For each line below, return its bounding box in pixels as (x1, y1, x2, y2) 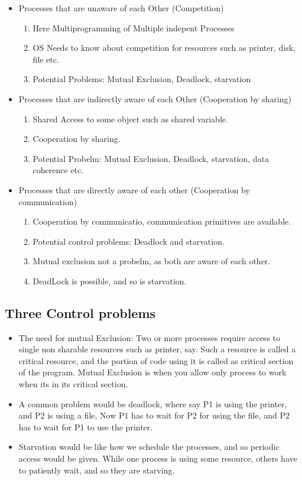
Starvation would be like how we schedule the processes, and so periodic (18, 440, 280, 453)
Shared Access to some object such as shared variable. (33, 112, 228, 125)
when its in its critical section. (18, 378, 128, 390)
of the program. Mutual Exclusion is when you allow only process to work (18, 366, 287, 378)
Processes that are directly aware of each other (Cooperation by (18, 183, 250, 196)
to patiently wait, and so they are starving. (18, 463, 175, 476)
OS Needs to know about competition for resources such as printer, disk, (33, 41, 295, 54)
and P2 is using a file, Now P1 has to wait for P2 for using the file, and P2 (18, 409, 290, 421)
